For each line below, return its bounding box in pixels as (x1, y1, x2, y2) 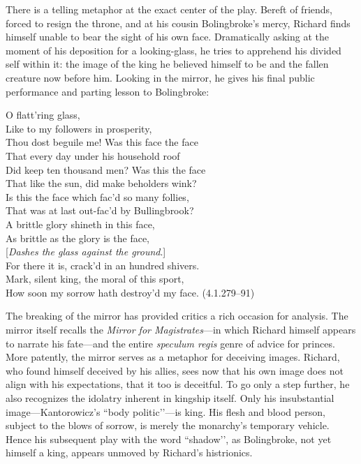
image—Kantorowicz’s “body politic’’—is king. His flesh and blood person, (6, 404, 325, 419)
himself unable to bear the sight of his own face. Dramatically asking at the (6, 29, 329, 44)
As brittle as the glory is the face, (6, 230, 150, 245)
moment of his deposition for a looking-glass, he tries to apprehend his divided (6, 43, 341, 57)
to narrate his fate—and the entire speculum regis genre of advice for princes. (6, 336, 335, 350)
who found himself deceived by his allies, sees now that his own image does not (6, 363, 344, 377)
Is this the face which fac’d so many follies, (6, 189, 189, 204)
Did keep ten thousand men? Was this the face (6, 162, 206, 177)
